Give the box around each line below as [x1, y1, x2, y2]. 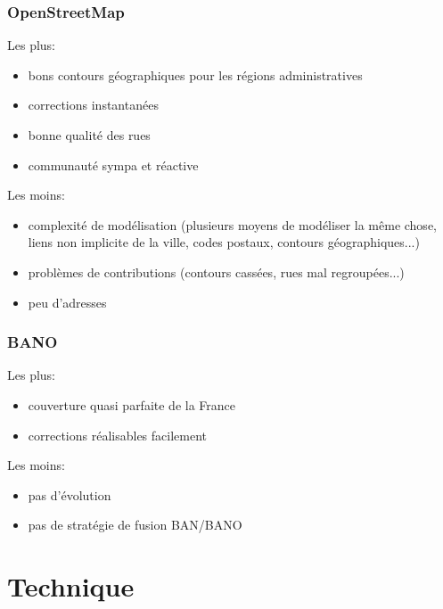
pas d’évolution [28, 485, 111, 504]
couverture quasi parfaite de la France [28, 395, 236, 414]
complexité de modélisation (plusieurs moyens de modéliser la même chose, [28, 215, 437, 234]
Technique [7, 568, 135, 605]
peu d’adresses [28, 292, 107, 311]
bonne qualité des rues [28, 126, 151, 144]
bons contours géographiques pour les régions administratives [28, 65, 363, 84]
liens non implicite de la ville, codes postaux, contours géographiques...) [28, 233, 420, 251]
